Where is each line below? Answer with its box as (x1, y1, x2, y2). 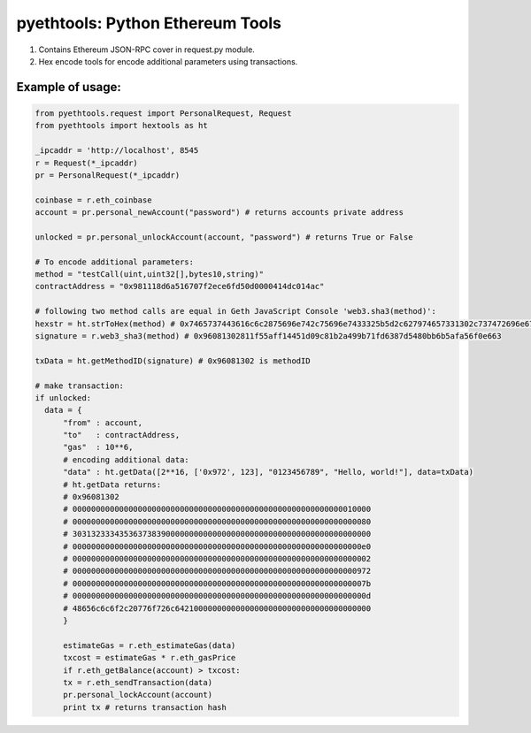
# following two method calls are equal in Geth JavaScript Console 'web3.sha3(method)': (35, 306, 437, 317)
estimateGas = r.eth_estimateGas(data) (63, 640, 236, 650)
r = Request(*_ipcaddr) (35, 157, 139, 168)
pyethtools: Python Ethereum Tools (16, 13, 282, 33)
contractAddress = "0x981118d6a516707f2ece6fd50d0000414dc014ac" (35, 281, 325, 292)
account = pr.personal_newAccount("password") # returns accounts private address (35, 208, 404, 218)
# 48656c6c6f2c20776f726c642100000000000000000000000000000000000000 (63, 603, 372, 614)
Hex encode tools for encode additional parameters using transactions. (38, 56, 298, 66)
